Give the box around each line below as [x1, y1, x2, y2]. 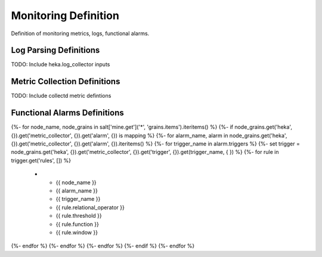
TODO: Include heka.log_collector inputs [11, 61, 110, 68]
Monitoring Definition [11, 9, 119, 22]
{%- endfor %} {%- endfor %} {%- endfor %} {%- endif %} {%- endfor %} [11, 242, 195, 250]
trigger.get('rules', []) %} [11, 157, 72, 164]
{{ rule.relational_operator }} [55, 203, 125, 211]
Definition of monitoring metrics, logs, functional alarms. [11, 30, 150, 37]
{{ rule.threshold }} [55, 212, 102, 219]
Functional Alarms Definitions [11, 108, 125, 118]
